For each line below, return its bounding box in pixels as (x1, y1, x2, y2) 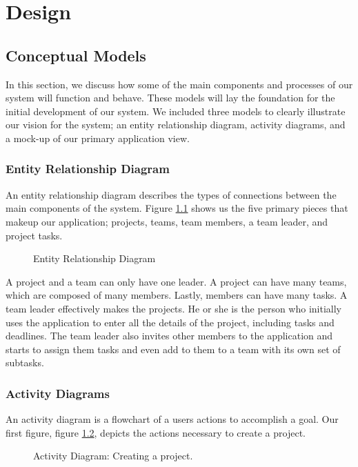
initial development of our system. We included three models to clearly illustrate (6, 103, 346, 118)
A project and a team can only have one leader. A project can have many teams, (6, 274, 347, 288)
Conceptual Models (6, 44, 146, 66)
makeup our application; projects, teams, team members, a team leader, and (6, 214, 328, 228)
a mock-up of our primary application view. (6, 130, 190, 145)
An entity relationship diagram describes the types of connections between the (6, 187, 337, 201)
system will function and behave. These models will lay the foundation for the (6, 90, 335, 105)
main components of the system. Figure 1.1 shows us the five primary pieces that (6, 201, 348, 215)
